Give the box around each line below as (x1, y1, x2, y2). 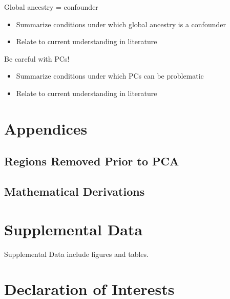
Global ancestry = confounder (4, 2, 98, 12)
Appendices (4, 118, 88, 139)
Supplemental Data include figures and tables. (4, 248, 149, 259)
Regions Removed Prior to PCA (4, 153, 179, 169)
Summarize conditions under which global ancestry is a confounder (16, 18, 226, 29)
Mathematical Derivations (4, 183, 145, 199)
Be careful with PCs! (4, 53, 70, 64)
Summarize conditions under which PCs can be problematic (16, 70, 204, 81)
